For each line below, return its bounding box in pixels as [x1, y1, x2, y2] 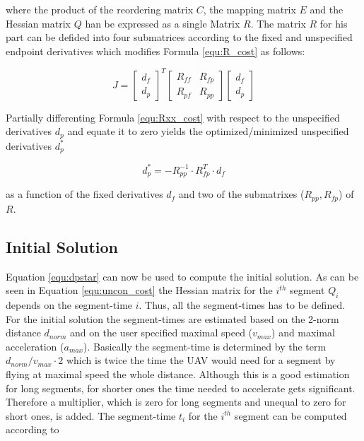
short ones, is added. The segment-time [6, 408, 176, 423]
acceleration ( [6, 339, 64, 353]
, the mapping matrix [203, 2, 296, 16]
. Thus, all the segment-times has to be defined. [139, 297, 346, 312]
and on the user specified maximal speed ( [69, 325, 253, 340]
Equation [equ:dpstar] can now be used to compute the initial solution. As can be [6, 269, 359, 283]
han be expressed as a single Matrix [85, 16, 240, 30]
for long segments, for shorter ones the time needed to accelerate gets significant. [6, 380, 356, 395]
